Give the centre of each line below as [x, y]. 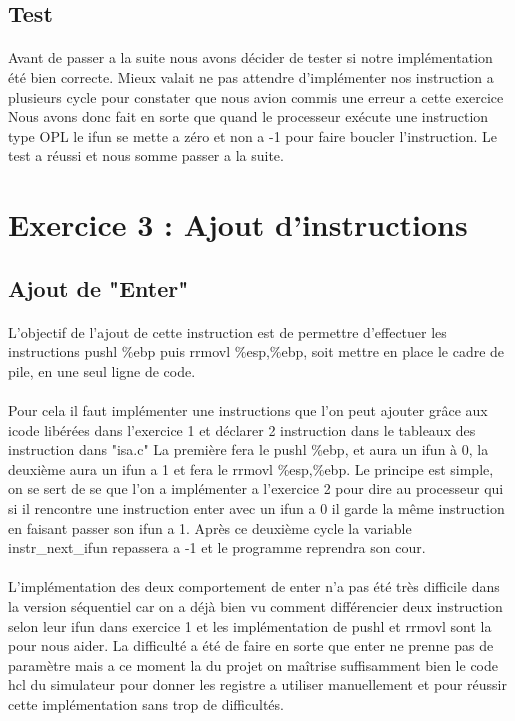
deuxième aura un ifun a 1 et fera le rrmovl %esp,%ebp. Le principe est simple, [251, 468]
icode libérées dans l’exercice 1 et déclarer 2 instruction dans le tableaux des [242, 429]
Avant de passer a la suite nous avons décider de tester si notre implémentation [250, 57]
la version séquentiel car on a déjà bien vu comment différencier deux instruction [255, 606]
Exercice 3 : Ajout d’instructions [238, 224]
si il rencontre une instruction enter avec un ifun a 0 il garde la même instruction [256, 508]
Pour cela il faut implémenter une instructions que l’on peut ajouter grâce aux [248, 410]
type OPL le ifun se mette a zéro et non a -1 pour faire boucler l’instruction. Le [252, 135]
